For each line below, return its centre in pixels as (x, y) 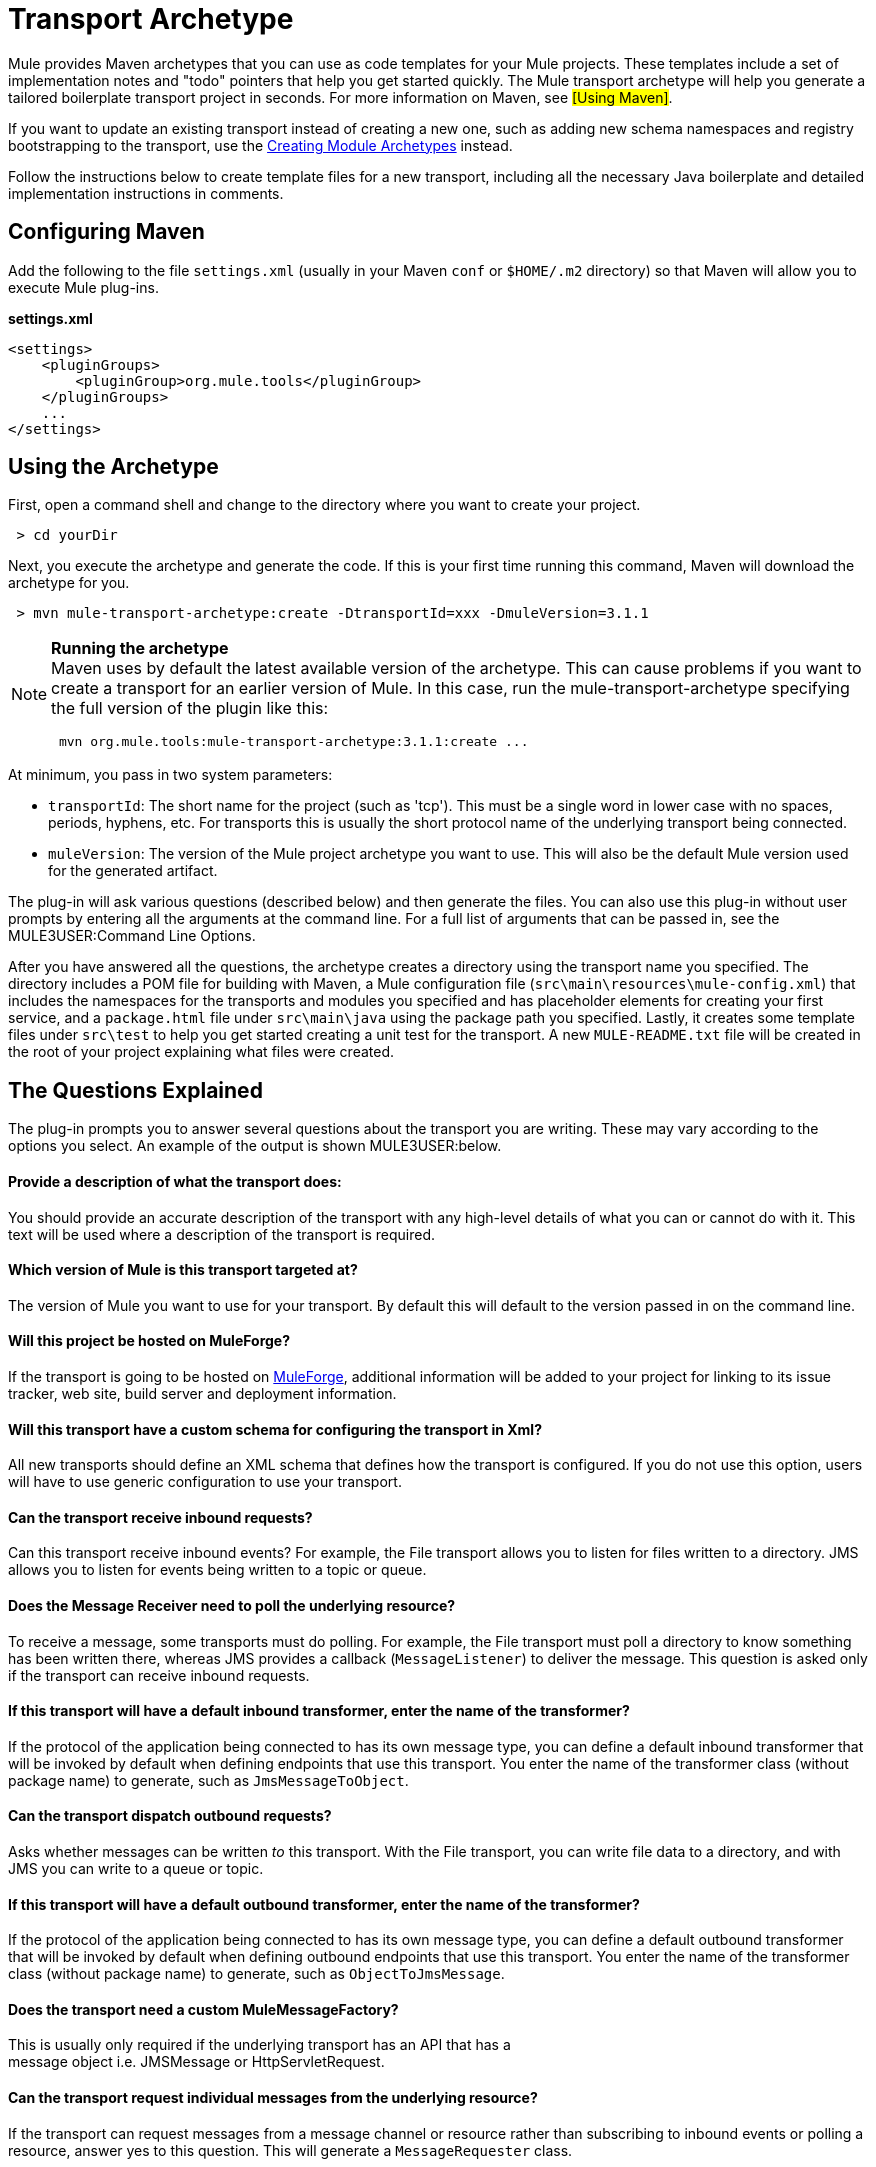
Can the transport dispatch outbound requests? (170, 1816)
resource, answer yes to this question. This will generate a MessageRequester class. (290, 2150)
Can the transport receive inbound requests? (160, 1517)
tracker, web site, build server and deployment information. (202, 1393)
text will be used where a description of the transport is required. (221, 1234)
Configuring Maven (106, 232)
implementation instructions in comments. (146, 193)
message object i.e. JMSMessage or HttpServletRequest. (196, 2062)
